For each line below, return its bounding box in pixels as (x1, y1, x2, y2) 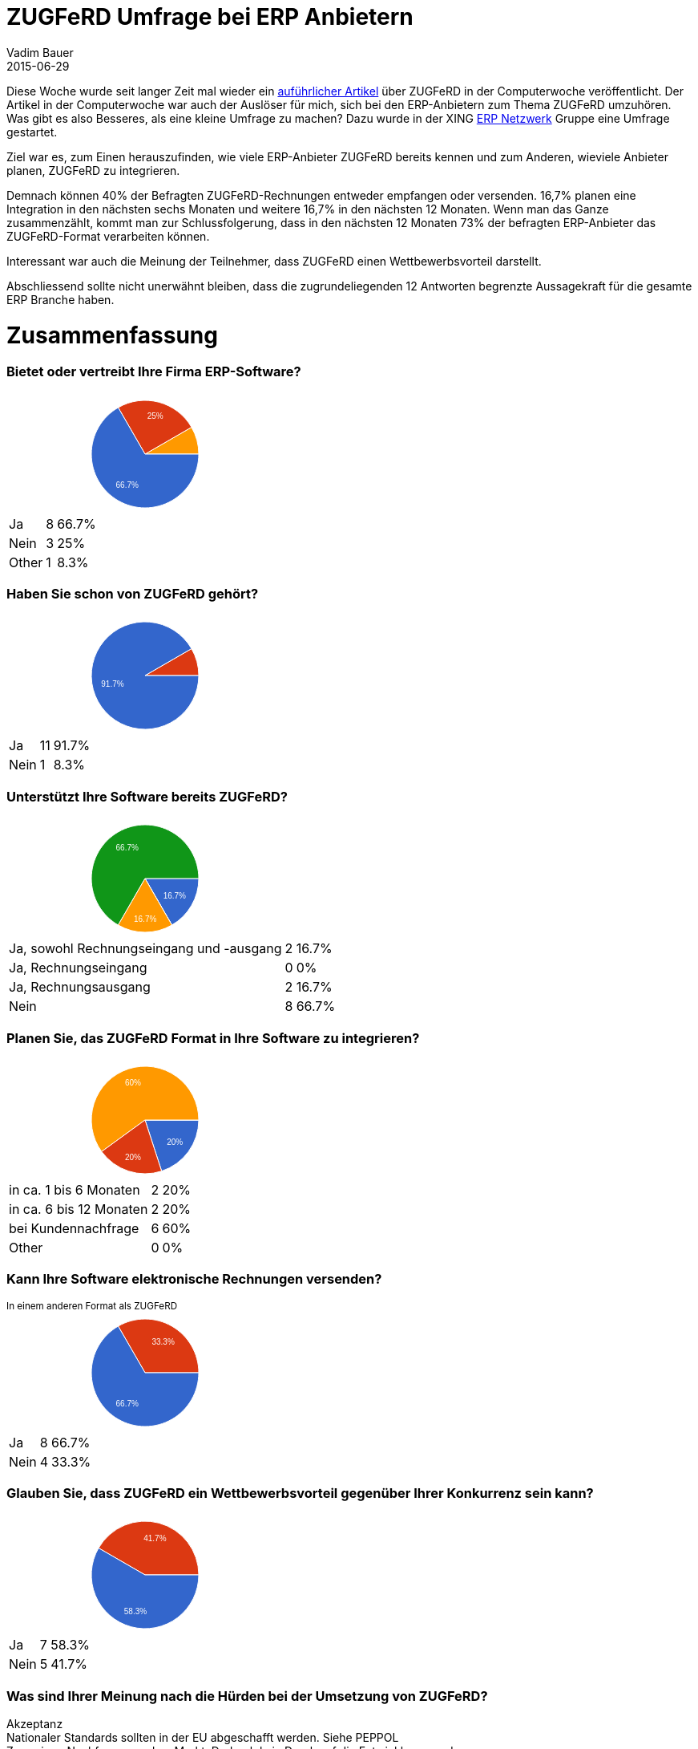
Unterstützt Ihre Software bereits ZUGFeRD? (6, 788, 288, 805)
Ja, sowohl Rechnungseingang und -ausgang (9, 940, 282, 957)
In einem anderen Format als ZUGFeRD (6, 1300, 178, 1312)
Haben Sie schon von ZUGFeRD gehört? (6, 586, 259, 602)
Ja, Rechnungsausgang (9, 979, 151, 996)
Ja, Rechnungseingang (9, 960, 147, 976)
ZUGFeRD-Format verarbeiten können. (6, 229, 210, 243)
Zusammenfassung (6, 321, 218, 349)
